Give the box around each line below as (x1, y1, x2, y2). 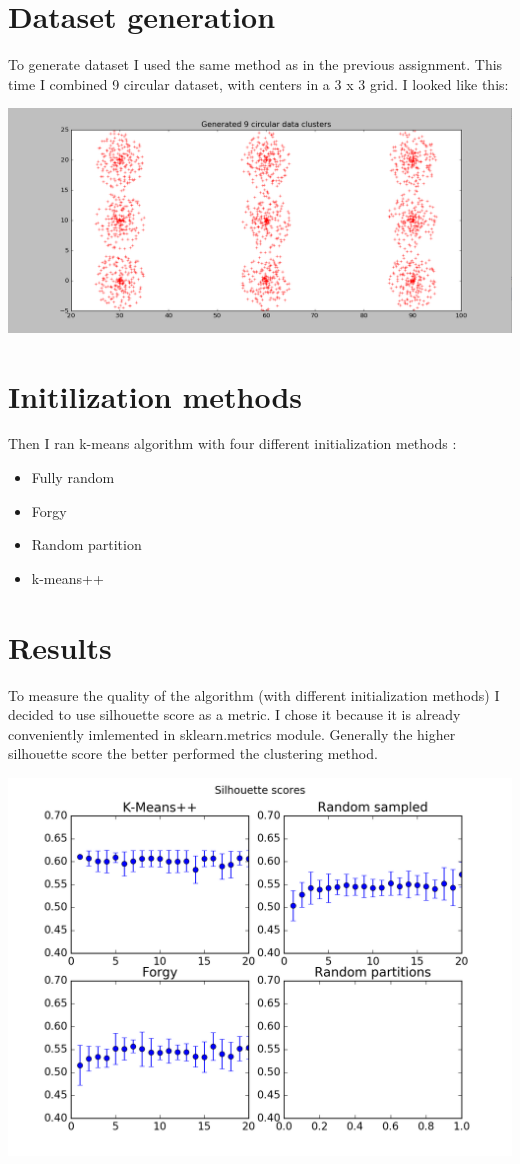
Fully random (31, 467, 115, 488)
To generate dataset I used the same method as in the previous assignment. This (8, 54, 503, 75)
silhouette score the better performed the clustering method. (8, 743, 378, 764)
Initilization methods (8, 375, 303, 416)
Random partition (31, 534, 142, 555)
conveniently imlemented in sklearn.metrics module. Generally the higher (8, 723, 456, 744)
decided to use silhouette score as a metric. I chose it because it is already (8, 704, 461, 725)
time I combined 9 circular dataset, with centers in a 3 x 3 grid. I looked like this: (8, 73, 509, 94)
